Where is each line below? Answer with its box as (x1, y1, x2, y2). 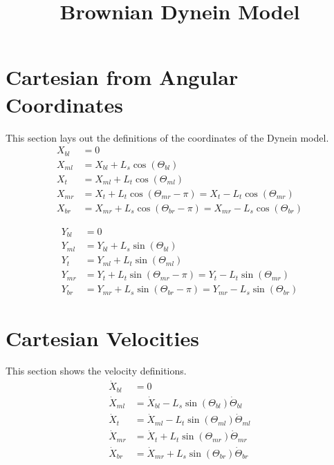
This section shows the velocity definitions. (6, 363, 187, 378)
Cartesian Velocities (6, 323, 199, 352)
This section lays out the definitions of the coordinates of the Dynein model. (6, 130, 329, 144)
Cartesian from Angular (6, 63, 239, 91)
